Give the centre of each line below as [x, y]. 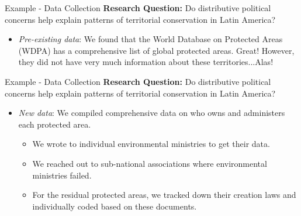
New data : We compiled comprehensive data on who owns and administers [152, 113]
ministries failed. [62, 175]
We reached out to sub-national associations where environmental [150, 163]
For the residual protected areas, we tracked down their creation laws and [164, 195]
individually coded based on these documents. [115, 206]
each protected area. [55, 124]
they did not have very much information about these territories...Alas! [146, 62]
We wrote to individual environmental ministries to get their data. [151, 144]
